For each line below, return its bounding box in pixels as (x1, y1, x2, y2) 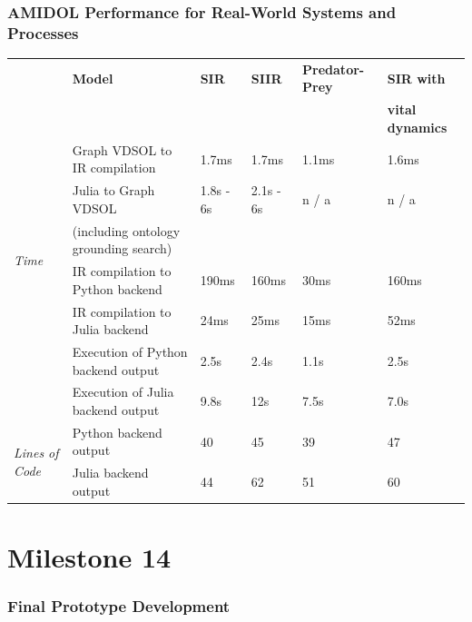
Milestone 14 (7, 538, 172, 576)
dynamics (387, 117, 447, 136)
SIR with (387, 68, 446, 87)
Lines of (14, 443, 59, 462)
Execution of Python (72, 341, 188, 360)
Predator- (302, 59, 365, 78)
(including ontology (72, 221, 181, 240)
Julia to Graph (72, 181, 155, 200)
